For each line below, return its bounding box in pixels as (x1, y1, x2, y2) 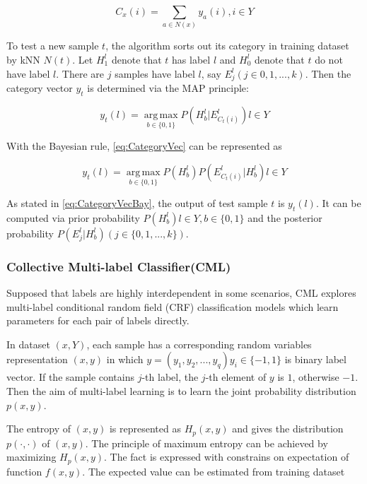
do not (315, 52, 343, 66)
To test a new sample (6, 38, 99, 53)
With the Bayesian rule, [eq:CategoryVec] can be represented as (6, 138, 282, 153)
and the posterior (247, 210, 322, 225)
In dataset (6, 336, 50, 351)
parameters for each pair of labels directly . (6, 313, 190, 328)
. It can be (315, 196, 361, 211)
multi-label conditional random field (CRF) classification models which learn (6, 299, 339, 314)
